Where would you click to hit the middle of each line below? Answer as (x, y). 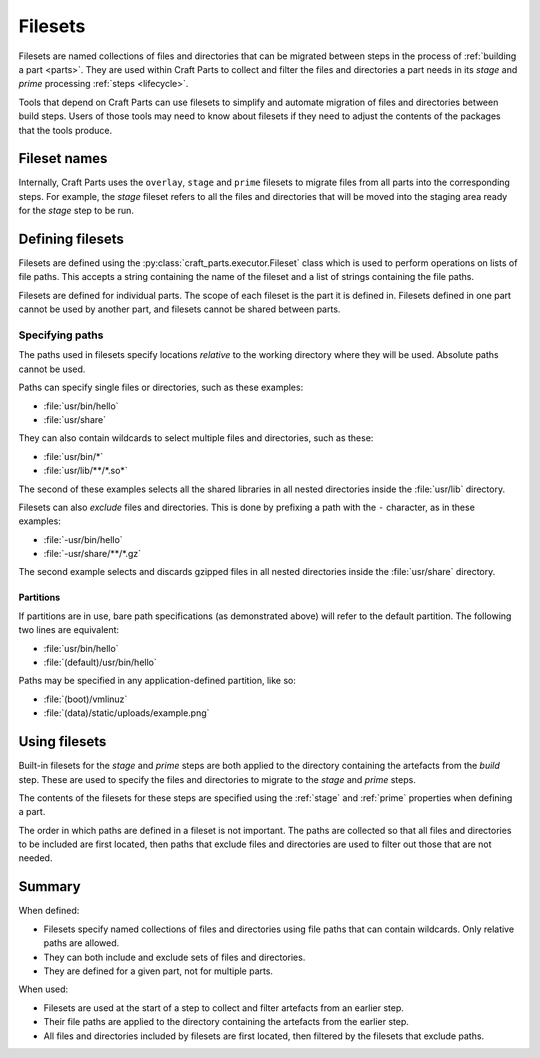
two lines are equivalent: (69, 630)
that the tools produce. (65, 130)
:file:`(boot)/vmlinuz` (85, 699)
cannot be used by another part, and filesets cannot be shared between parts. (179, 309)
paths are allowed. (81, 943)
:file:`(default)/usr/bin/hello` (100, 662)
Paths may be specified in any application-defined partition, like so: (157, 681)
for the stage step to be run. (76, 211)
